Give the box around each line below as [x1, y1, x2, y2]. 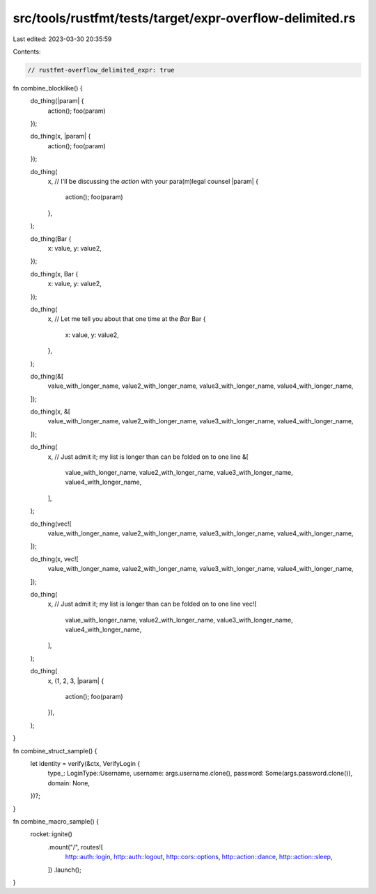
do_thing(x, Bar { [30, 269, 79, 278]
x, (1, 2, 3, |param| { [47, 676, 104, 685]
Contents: [13, 47, 41, 56]
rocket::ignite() [30, 830, 73, 838]
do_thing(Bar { [30, 234, 72, 243]
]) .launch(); [47, 865, 81, 874]
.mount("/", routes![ [47, 842, 104, 851]
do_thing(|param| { [30, 97, 84, 105]
